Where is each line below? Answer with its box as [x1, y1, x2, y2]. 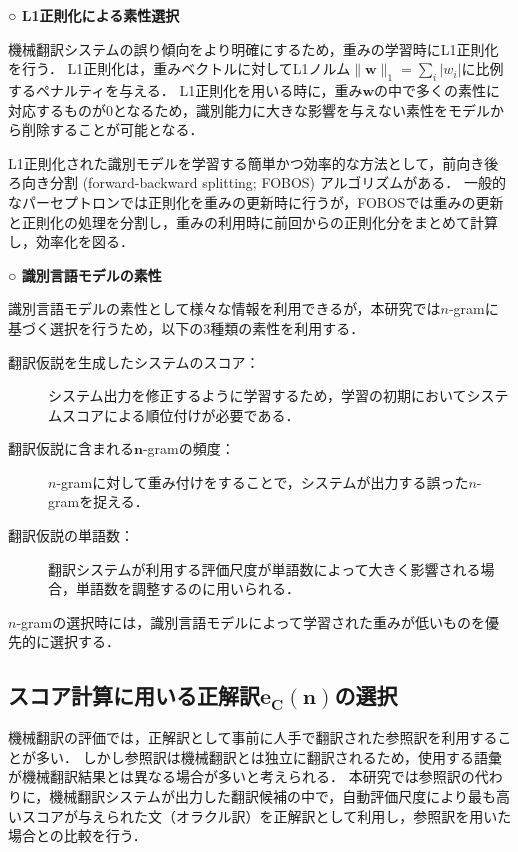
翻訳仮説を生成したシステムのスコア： [8, 351, 260, 372]
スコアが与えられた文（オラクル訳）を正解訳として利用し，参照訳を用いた [21, 805, 512, 826]
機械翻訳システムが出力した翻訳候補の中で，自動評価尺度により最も [49, 786, 497, 807]
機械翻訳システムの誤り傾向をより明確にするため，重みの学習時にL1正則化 [8, 38, 499, 59]
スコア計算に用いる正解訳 [8, 680, 260, 711]
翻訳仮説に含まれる [8, 438, 134, 459]
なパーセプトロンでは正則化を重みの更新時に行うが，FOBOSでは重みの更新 [8, 191, 504, 212]
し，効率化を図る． [8, 231, 134, 252]
